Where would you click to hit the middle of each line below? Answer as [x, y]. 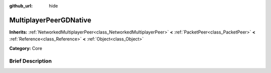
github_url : [21, 6]
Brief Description [31, 61]
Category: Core [26, 48]
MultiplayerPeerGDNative [50, 20]
